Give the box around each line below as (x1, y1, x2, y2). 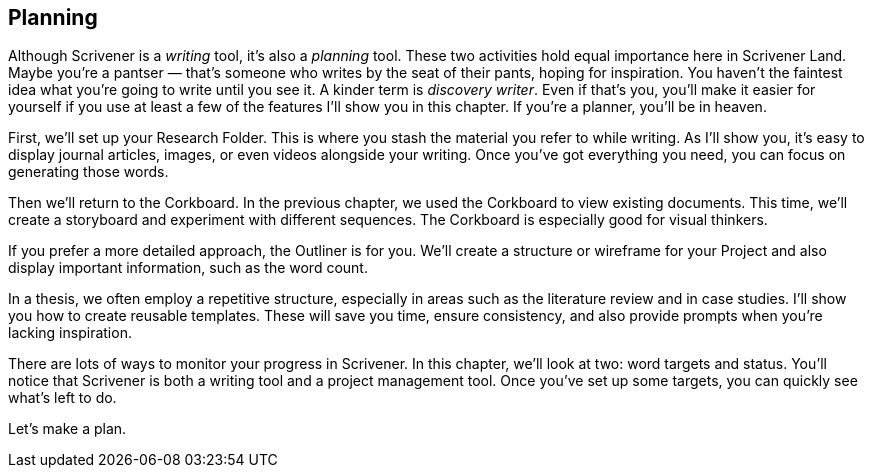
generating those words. (8, 163, 169, 181)
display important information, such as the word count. (8, 259, 368, 277)
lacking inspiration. (8, 324, 132, 342)
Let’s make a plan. (8, 420, 127, 438)
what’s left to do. (8, 389, 117, 407)
